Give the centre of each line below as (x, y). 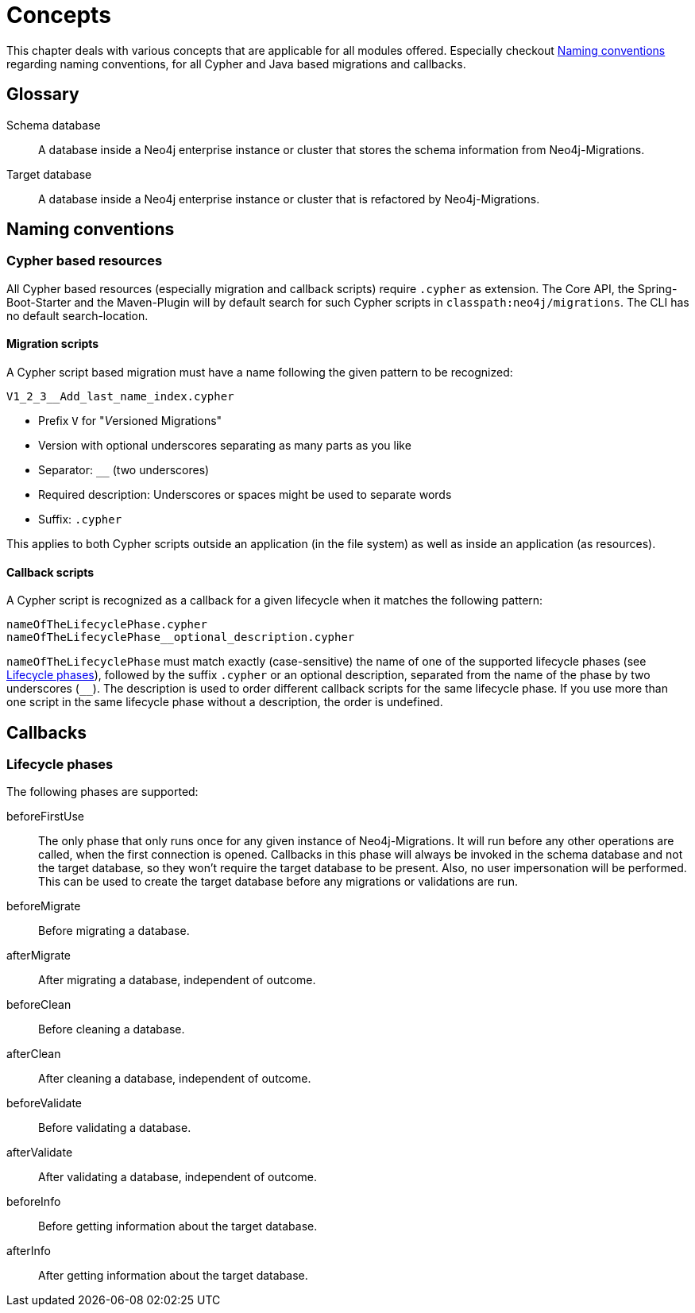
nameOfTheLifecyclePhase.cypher (107, 625)
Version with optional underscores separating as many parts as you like (225, 446)
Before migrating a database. (114, 931)
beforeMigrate (44, 906)
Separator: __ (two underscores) (124, 470)
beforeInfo (34, 1202)
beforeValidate (44, 1103)
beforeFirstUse (45, 817)
